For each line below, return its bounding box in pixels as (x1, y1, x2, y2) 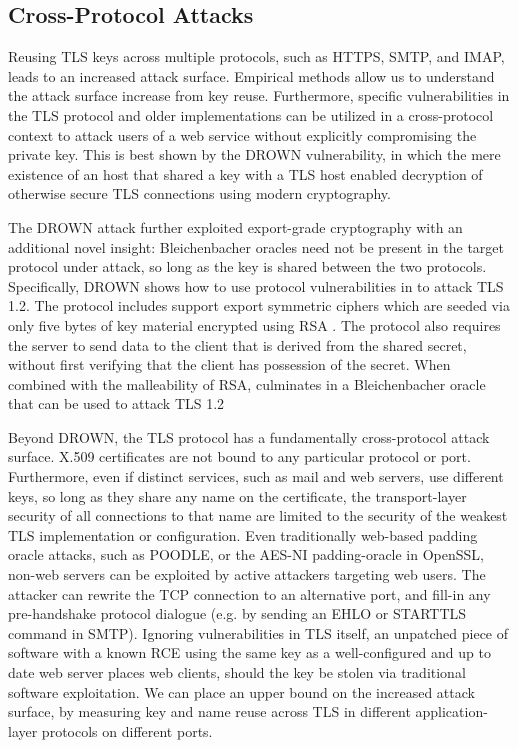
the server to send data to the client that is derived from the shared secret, (8, 334, 467, 355)
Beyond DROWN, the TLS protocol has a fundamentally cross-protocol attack (8, 426, 490, 447)
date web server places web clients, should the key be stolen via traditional (8, 662, 466, 683)
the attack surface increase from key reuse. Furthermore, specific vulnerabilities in (8, 85, 510, 106)
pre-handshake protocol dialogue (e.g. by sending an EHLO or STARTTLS (8, 603, 467, 624)
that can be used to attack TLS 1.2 (8, 393, 225, 414)
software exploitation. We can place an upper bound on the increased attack (8, 681, 475, 702)
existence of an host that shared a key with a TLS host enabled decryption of (8, 163, 483, 184)
